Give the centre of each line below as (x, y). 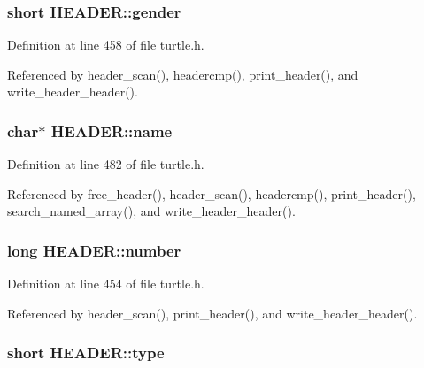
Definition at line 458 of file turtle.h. (106, 45)
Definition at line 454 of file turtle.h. (106, 284)
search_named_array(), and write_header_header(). (151, 211)
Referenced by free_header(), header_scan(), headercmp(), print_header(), (212, 193)
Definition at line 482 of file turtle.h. (106, 164)
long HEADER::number (94, 250)
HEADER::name (112, 130)
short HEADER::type (86, 353)
